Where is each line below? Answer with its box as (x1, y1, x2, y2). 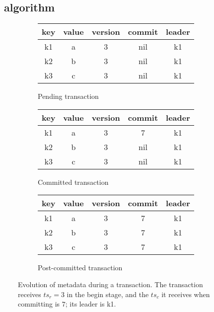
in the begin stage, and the (67, 289, 149, 299)
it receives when (161, 289, 210, 299)
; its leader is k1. (65, 299, 116, 309)
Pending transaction (38, 91, 99, 101)
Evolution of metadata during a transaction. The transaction (18, 279, 203, 289)
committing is (18, 299, 60, 309)
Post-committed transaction (38, 262, 123, 273)
